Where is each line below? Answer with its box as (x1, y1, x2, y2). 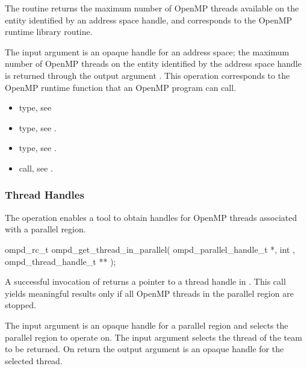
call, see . (19, 161, 53, 174)
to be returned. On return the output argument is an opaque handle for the (5, 343, 284, 355)
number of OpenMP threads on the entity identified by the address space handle (5, 57, 302, 70)
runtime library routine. (5, 25, 93, 38)
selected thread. (5, 354, 63, 367)
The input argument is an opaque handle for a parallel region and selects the (5, 318, 288, 331)
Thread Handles (5, 187, 84, 202)
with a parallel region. (5, 223, 86, 235)
